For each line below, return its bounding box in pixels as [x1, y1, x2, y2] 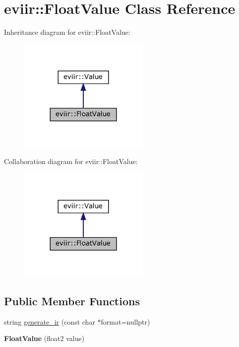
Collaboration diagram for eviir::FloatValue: [4, 156, 138, 167]
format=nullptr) [101, 316, 150, 327]
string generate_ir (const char [4, 316, 95, 327]
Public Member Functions [4, 293, 140, 308]
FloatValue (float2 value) [4, 333, 85, 344]
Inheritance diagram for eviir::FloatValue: [4, 27, 130, 37]
